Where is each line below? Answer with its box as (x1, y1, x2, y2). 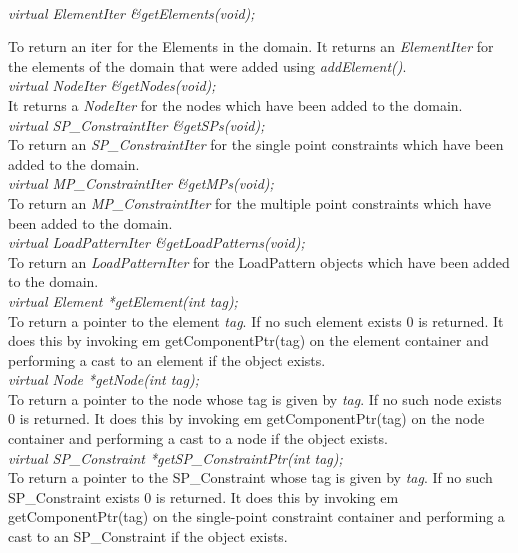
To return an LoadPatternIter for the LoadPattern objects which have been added (8, 251, 510, 272)
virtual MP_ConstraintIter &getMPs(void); (8, 173, 274, 194)
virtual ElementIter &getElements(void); (8, 2, 255, 23)
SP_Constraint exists (8, 486, 140, 507)
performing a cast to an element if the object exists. (8, 349, 326, 370)
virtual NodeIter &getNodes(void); (8, 75, 216, 96)
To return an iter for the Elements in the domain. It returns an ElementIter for (8, 36, 494, 57)
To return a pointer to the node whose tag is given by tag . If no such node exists (8, 388, 502, 409)
